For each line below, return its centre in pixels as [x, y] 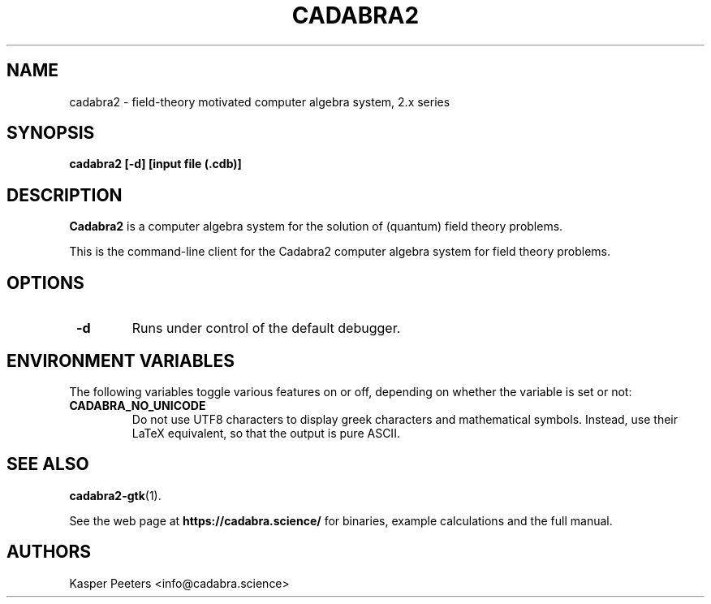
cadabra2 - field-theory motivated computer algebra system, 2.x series [260, 101]
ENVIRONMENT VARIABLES [121, 360]
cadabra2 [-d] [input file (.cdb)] [155, 164]
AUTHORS [49, 552]
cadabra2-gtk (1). [115, 495]
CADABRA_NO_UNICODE [138, 405]
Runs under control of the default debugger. [266, 328]
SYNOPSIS [51, 133]
